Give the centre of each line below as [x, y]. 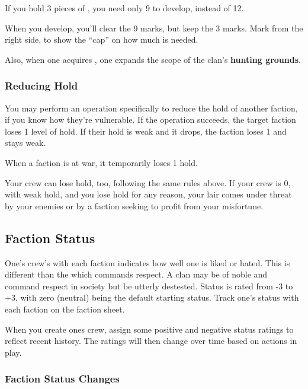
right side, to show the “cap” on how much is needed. [102, 39]
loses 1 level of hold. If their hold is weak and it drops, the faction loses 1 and [146, 131]
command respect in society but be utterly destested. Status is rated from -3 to [149, 286]
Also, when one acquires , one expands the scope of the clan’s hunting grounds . [153, 59]
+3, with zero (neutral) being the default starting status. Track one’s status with [152, 297]
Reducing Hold [41, 86]
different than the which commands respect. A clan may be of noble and [136, 274]
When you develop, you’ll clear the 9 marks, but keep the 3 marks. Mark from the [154, 28]
